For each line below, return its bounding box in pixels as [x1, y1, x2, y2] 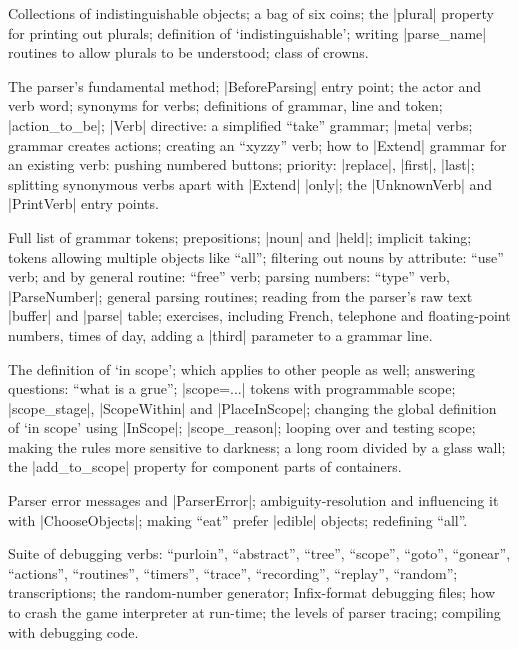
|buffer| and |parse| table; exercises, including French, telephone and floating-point [8, 305, 511, 326]
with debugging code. [8, 621, 139, 642]
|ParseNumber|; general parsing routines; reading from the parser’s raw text [8, 285, 473, 306]
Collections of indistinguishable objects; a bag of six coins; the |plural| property [8, 3, 494, 23]
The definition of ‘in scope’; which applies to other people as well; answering [8, 358, 476, 379]
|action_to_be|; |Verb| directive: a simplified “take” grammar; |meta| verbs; [8, 114, 473, 135]
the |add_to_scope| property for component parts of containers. [8, 456, 402, 477]
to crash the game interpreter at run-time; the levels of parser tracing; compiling [8, 602, 501, 623]
